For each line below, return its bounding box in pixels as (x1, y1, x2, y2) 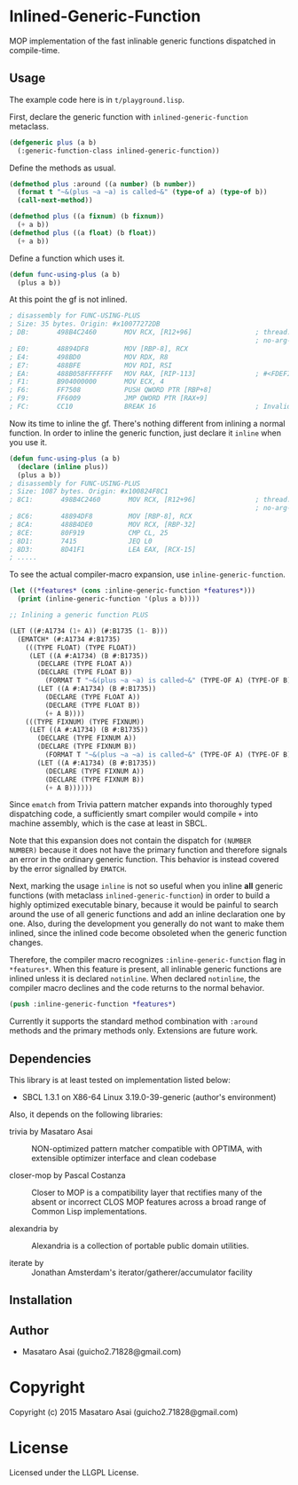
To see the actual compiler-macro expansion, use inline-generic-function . (9, 570, 286, 580)
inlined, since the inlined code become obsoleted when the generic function (9, 928, 287, 939)
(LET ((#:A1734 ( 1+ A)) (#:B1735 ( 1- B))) (9, 626, 169, 635)
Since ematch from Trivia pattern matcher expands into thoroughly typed (9, 799, 273, 810)
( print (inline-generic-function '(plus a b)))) (17, 594, 200, 604)
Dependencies (9, 1051, 91, 1066)
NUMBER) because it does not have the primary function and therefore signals (9, 845, 288, 855)
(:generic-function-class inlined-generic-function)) (17, 146, 220, 155)
